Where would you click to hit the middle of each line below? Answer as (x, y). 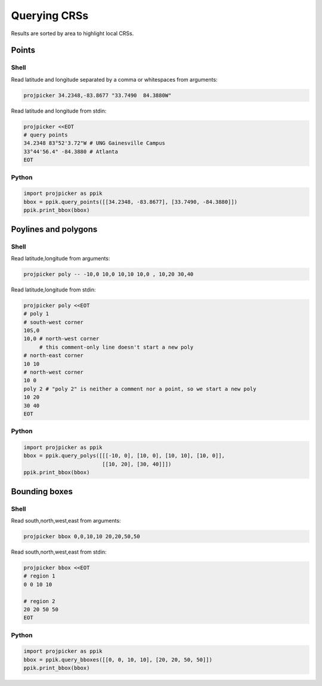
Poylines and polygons (54, 229)
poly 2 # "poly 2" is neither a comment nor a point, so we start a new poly (140, 389)
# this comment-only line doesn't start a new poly (116, 347)
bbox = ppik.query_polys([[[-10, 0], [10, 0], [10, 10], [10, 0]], (124, 456)
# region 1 (39, 576)
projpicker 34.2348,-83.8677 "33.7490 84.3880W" (97, 95)
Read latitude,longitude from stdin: (53, 290)
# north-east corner (53, 356)
